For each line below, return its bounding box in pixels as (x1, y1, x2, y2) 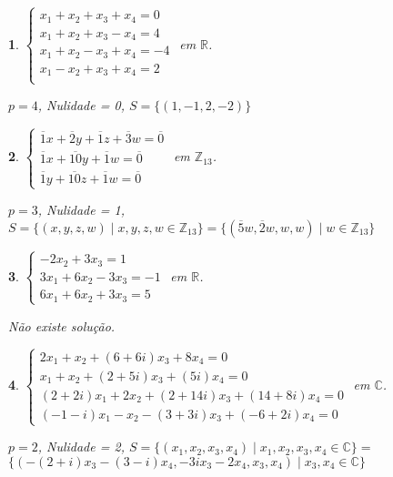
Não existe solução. (8, 316, 116, 335)
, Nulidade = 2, (37, 437, 125, 456)
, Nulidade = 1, (37, 200, 125, 219)
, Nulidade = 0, (37, 96, 125, 115)
